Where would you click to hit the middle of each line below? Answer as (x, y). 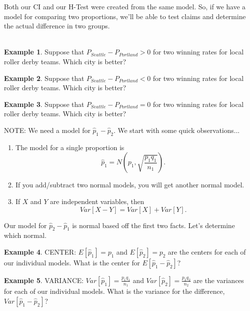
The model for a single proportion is (70, 147)
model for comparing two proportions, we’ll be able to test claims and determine (125, 16)
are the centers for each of (207, 251)
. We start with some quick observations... (176, 130)
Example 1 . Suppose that (44, 52)
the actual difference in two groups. (57, 26)
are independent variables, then (97, 201)
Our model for (25, 225)
